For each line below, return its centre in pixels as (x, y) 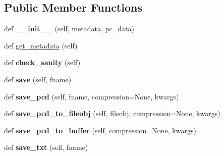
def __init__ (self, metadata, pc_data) (69, 29)
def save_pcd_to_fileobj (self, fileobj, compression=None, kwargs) (112, 113)
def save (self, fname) (38, 79)
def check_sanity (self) (42, 62)
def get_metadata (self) (41, 45)
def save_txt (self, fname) (46, 147)
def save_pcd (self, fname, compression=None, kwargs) (92, 96)
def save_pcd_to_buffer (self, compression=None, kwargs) (100, 130)
